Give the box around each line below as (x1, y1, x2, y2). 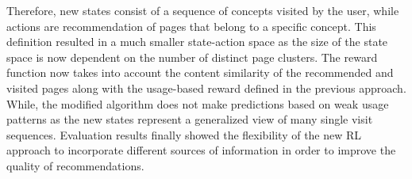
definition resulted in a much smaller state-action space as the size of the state (6, 33, 388, 50)
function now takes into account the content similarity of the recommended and (6, 64, 394, 81)
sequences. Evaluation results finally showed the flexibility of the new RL (6, 126, 362, 143)
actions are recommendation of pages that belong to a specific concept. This (6, 17, 376, 34)
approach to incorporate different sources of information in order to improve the (6, 142, 396, 158)
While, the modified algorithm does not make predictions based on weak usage (6, 95, 389, 112)
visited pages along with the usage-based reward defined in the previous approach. (6, 79, 406, 96)
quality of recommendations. (6, 157, 144, 173)
